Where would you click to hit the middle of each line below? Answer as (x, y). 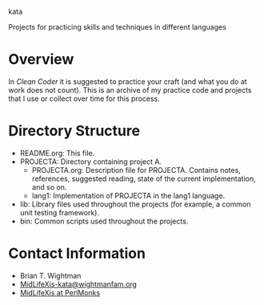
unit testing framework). (60, 212)
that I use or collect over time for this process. (84, 98)
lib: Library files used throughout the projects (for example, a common (135, 204)
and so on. (49, 187)
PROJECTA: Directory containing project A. (91, 161)
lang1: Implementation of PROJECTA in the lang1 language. (128, 195)
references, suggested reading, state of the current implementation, (144, 179)
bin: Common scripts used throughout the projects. (104, 221)
